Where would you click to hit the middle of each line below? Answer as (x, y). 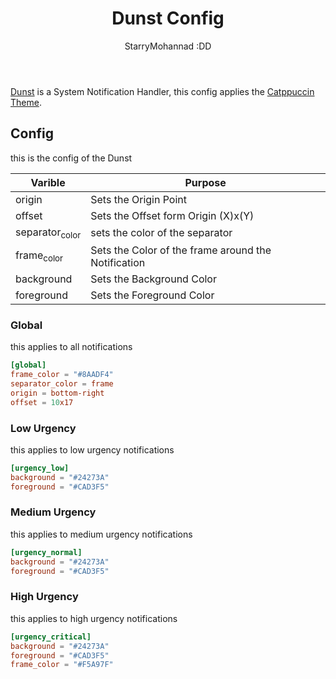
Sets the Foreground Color (152, 295)
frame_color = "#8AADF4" (62, 375)
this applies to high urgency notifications (94, 618)
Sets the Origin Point (139, 199)
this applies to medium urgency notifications (101, 534)
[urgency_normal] (46, 552)
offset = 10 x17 (42, 402)
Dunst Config (168, 18)
